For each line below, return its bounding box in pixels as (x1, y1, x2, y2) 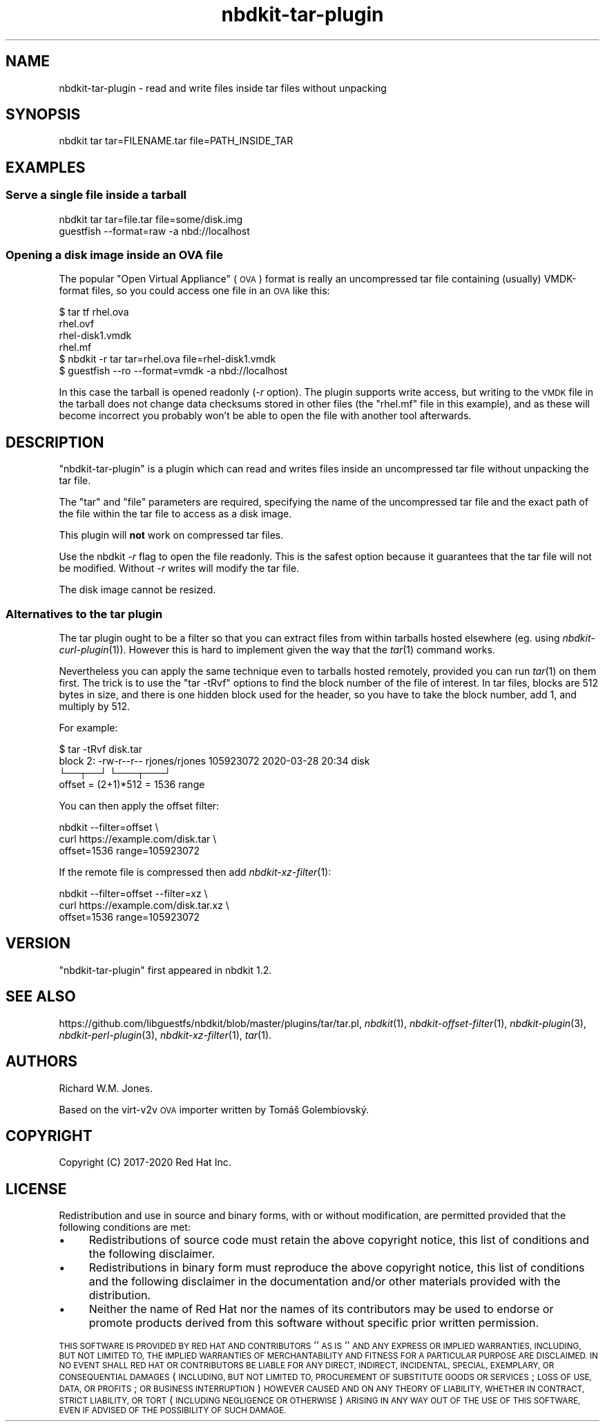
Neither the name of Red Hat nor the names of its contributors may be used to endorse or (88, 1302, 554, 1316)
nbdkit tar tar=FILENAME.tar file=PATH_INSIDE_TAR (59, 135, 294, 147)
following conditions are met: (59, 1221, 191, 1234)
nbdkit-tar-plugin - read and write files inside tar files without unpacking (59, 82, 387, 94)
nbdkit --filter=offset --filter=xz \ (59, 888, 208, 899)
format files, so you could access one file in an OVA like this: (59, 285, 330, 297)
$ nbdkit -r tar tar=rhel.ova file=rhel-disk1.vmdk (59, 353, 276, 365)
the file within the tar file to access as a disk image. (59, 508, 292, 520)
